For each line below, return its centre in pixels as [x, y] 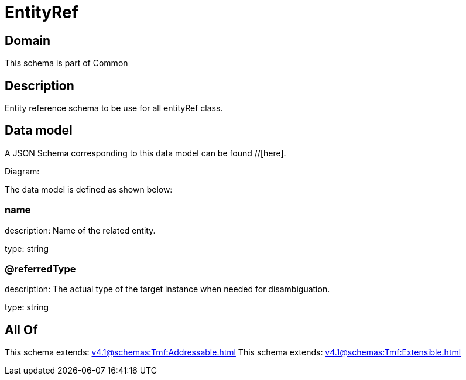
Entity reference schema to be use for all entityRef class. [114, 108]
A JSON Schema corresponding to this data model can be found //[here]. [145, 153]
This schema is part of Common [66, 63]
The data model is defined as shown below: [89, 189]
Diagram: [22, 171]
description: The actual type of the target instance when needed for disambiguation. [167, 289]
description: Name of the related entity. [80, 230]
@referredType [40, 268]
